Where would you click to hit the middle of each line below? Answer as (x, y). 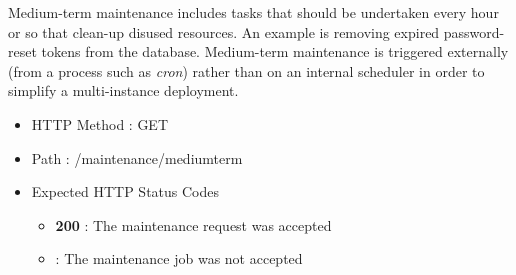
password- (474, 31)
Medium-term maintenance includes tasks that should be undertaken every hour (253, 12)
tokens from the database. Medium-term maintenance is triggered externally (275, 51)
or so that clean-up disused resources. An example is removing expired (224, 31)
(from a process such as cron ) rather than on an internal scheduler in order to (246, 70)
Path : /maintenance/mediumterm (137, 157)
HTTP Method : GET (100, 123)
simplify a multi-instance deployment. (123, 90)
